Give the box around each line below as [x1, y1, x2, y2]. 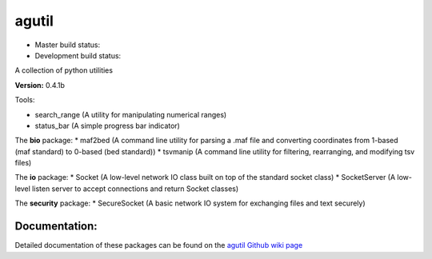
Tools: [14, 95, 35, 105]
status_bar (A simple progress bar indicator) [34, 121, 180, 130]
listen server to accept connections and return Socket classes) [32, 184, 239, 193]
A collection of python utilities [14, 66, 114, 75]
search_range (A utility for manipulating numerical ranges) [34, 110, 227, 119]
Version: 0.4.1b [14, 80, 66, 90]
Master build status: [34, 40, 101, 50]
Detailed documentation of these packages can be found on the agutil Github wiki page [14, 241, 303, 250]
